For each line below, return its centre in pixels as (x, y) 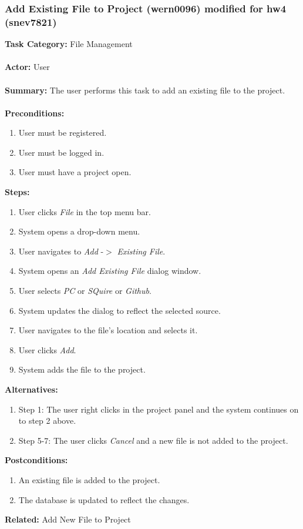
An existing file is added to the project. (89, 479)
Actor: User (27, 67)
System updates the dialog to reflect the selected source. (119, 310)
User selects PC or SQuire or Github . (85, 291)
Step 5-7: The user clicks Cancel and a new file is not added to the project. (153, 440)
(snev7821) (31, 21)
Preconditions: (35, 113)
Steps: (17, 192)
